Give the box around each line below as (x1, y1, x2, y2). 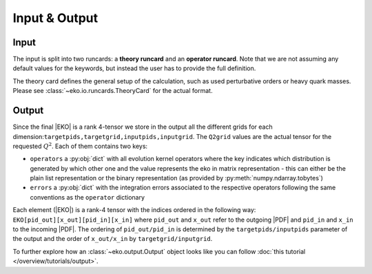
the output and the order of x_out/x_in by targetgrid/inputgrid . (12, 235, 213, 243)
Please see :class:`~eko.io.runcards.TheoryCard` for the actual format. (12, 87, 213, 95)
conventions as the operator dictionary (30, 193, 145, 201)
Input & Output (12, 10, 99, 25)
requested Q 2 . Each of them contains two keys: (12, 141, 148, 150)
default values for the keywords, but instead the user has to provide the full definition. (12, 64, 256, 72)
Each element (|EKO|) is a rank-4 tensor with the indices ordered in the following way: (12, 206, 256, 214)
